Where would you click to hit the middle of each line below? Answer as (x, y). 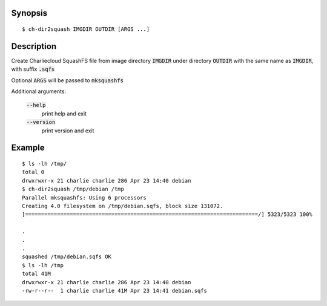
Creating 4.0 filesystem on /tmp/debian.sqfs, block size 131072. (123, 206)
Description (34, 46)
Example (28, 148)
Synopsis (29, 13)
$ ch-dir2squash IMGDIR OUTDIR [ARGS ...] (86, 29)
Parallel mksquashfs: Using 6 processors (84, 197)
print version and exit (68, 131)
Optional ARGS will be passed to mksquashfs (68, 80)
